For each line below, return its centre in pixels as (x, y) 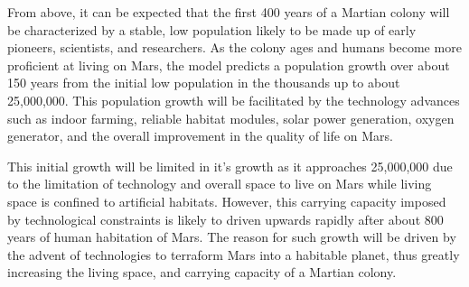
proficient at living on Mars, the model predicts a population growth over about (229, 65)
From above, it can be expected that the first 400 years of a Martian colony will (229, 12)
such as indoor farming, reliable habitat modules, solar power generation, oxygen (231, 118)
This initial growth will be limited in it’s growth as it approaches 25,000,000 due (230, 166)
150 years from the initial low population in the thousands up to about (204, 83)
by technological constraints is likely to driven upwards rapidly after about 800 (225, 219)
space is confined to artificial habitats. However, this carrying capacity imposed (227, 201)
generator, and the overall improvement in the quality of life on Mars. (200, 136)
